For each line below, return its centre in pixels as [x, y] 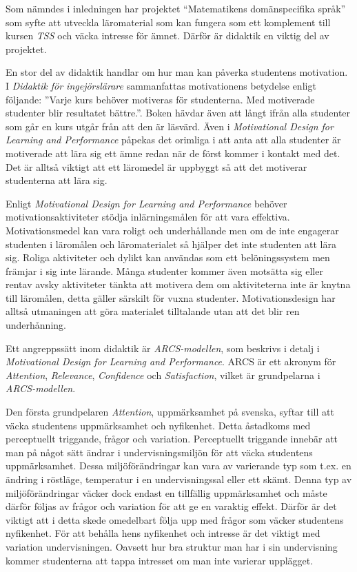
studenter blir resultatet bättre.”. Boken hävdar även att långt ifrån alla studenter [178, 113]
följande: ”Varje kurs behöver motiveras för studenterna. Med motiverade [160, 99]
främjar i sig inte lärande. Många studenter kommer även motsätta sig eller [164, 270]
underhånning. [36, 325]
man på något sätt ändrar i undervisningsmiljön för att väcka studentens [159, 452]
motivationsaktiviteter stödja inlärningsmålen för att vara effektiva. [148, 217]
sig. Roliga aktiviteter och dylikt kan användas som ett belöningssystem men [168, 257]
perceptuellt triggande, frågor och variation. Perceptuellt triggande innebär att [172, 439]
